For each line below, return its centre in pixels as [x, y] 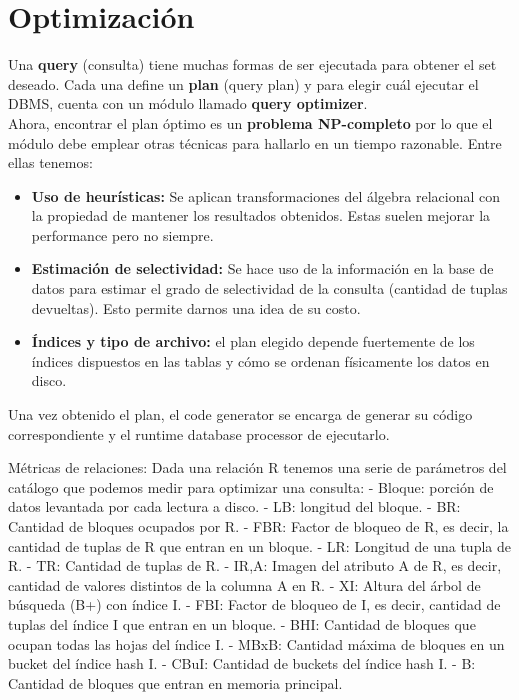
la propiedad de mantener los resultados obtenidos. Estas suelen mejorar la [261, 215]
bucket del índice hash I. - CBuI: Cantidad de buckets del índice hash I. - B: [242, 663]
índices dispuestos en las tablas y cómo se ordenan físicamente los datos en [260, 360]
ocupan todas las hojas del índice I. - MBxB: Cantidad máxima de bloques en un [256, 643]
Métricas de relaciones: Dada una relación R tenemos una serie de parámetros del [257, 467]
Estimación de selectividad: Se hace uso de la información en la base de [262, 268]
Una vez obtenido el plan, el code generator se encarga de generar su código [240, 414]
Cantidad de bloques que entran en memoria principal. [175, 682]
